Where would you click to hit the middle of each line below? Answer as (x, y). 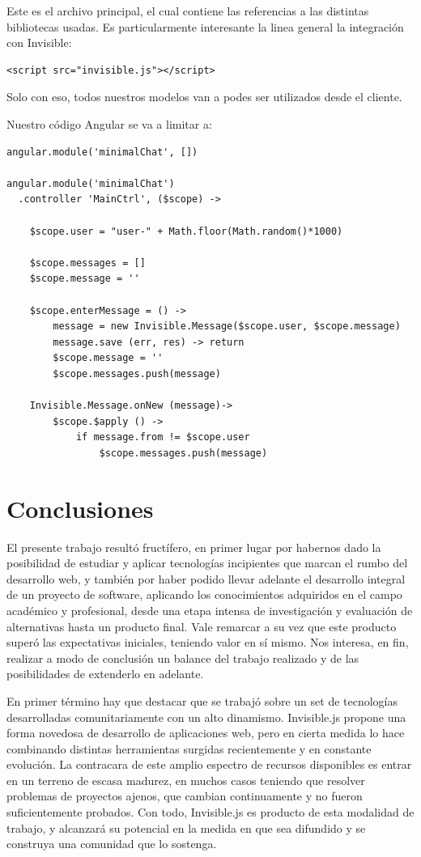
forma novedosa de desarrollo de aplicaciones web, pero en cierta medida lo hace (206, 733)
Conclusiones (80, 508)
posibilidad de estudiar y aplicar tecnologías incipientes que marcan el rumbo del (207, 563)
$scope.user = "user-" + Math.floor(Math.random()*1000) (186, 231)
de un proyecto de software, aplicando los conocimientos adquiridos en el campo (204, 594)
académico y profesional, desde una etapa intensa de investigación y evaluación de (210, 610)
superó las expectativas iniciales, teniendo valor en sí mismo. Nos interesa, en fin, (208, 642)
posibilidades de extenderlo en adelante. (105, 674)
